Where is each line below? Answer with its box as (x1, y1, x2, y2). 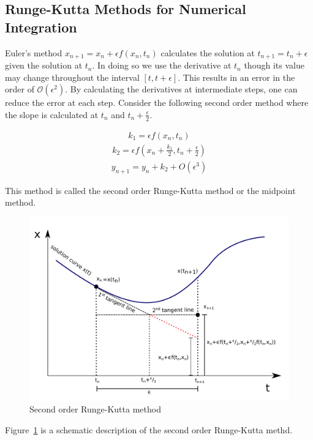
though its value (244, 59, 304, 72)
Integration (5, 17, 77, 36)
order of (5, 83, 34, 95)
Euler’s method (5, 46, 62, 59)
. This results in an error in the (178, 70, 295, 83)
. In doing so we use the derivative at (92, 59, 232, 72)
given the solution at (5, 59, 83, 72)
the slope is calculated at (5, 108, 99, 121)
